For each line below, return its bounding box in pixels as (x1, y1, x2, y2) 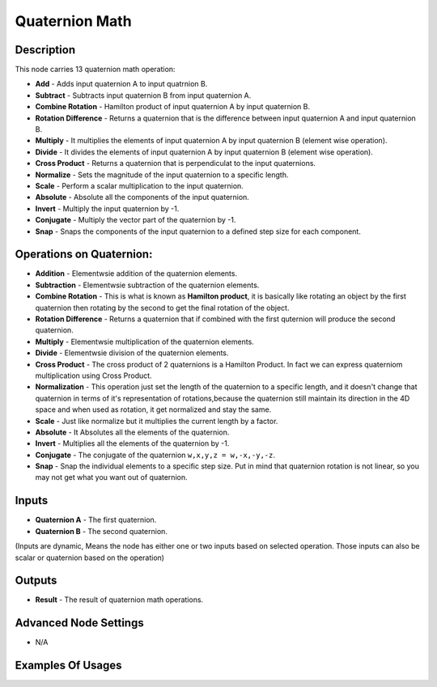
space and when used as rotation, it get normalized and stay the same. (35, 405, 272, 414)
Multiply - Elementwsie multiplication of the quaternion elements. (35, 337, 254, 346)
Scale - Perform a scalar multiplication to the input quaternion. (35, 180, 244, 190)
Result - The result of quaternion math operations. (35, 595, 204, 604)
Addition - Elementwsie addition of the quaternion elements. (35, 269, 238, 278)
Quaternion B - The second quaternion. (35, 526, 168, 536)
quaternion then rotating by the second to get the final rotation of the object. (35, 303, 290, 312)
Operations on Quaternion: (15, 248, 153, 261)
